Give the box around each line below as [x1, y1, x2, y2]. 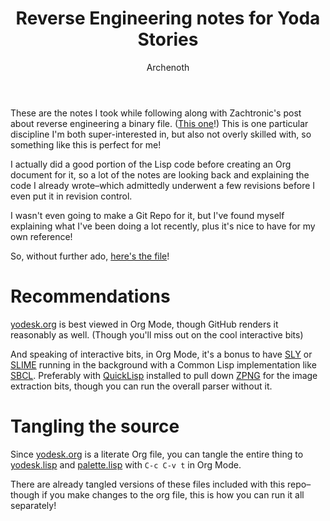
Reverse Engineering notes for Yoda [15, 7, 321, 30]
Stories [137, 28, 199, 51]
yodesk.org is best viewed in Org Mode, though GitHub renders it [10, 318, 279, 330]
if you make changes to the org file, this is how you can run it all [41, 488, 305, 501]
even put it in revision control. [10, 190, 133, 202]
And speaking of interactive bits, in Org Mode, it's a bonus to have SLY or [10, 348, 313, 360]
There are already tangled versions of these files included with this [10, 478, 286, 490]
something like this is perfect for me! [10, 138, 162, 151]
